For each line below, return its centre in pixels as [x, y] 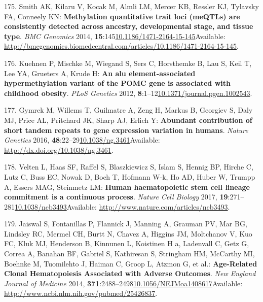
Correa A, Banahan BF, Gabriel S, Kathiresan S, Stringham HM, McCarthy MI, [129, 254]
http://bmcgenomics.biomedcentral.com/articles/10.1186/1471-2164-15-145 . [122, 46]
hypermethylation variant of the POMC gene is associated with [117, 83]
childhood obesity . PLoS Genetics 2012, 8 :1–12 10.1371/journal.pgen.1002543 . [128, 93]
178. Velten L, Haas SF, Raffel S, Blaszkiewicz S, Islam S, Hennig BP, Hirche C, [129, 167]
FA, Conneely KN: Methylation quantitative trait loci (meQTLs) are [122, 16]
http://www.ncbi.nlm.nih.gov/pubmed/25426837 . [81, 293]
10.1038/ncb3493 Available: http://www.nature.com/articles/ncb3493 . [122, 206]
